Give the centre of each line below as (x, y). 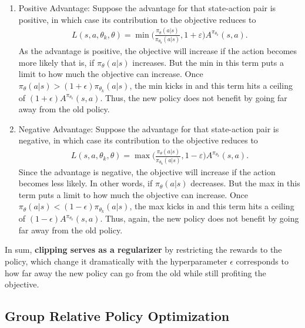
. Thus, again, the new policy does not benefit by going (200, 218)
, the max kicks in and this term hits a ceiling (212, 206)
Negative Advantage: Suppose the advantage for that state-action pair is (149, 128)
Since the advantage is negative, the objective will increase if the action (147, 171)
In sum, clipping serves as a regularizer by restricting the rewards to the (143, 250)
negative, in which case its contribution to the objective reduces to (138, 140)
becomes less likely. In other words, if (86, 183)
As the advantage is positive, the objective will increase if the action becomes (158, 50)
